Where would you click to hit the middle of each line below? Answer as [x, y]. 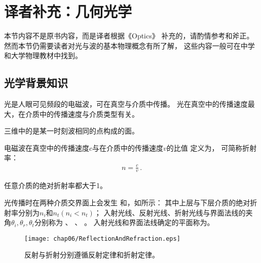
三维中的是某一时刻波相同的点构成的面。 [71, 131]
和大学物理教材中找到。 [43, 55]
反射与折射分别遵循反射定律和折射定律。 [92, 255]
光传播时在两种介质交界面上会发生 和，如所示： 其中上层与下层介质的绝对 [127, 203]
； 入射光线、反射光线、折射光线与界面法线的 [170, 212]
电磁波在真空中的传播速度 [47, 147]
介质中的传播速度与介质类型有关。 [82, 114]
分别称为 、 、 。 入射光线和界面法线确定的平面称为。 [124, 222]
